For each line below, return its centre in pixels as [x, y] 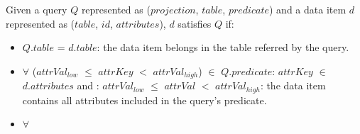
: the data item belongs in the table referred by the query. [223, 47]
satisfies [195, 23]
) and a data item [308, 9]
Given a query [37, 9]
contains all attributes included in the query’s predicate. [144, 100]
